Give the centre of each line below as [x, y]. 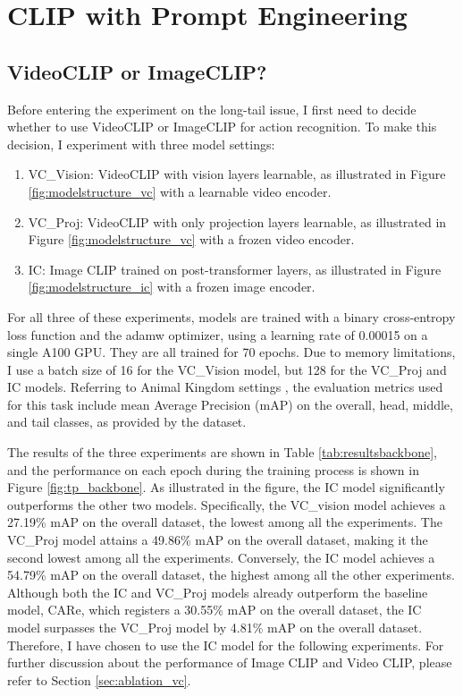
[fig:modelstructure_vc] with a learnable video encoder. [180, 191]
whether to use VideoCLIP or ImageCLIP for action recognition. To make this [222, 127]
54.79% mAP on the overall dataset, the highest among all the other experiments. [231, 575]
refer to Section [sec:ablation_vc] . [99, 679]
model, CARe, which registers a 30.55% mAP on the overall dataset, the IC [215, 610]
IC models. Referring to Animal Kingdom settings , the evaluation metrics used [225, 387]
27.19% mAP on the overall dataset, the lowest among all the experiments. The [225, 522]
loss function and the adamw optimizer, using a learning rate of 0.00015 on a [218, 334]
